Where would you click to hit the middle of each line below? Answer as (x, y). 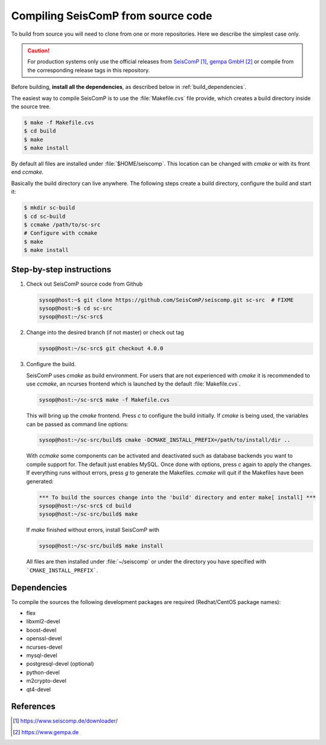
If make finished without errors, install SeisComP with (93, 530)
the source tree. (31, 107)
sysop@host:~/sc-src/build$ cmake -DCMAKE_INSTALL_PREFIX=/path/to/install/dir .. (165, 440)
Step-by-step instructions (61, 269)
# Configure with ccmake (61, 233)
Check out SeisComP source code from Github (85, 284)
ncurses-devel (44, 647)
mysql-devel (42, 655)
